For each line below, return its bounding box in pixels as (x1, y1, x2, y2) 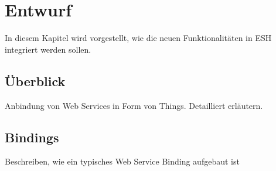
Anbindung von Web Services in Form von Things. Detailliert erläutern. (5, 99, 263, 111)
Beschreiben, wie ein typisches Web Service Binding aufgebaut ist (5, 155, 240, 167)
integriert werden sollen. (5, 43, 91, 55)
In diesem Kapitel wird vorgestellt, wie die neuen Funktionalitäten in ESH (5, 32, 272, 44)
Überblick (5, 71, 66, 90)
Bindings (5, 128, 59, 146)
